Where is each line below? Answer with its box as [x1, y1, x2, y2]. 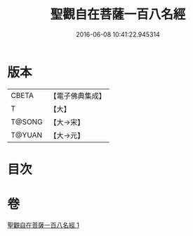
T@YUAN [11, 130, 43, 139]
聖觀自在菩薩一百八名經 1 [7, 221, 79, 229]
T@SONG [11, 117, 44, 127]
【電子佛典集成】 [49, 91, 107, 101]
